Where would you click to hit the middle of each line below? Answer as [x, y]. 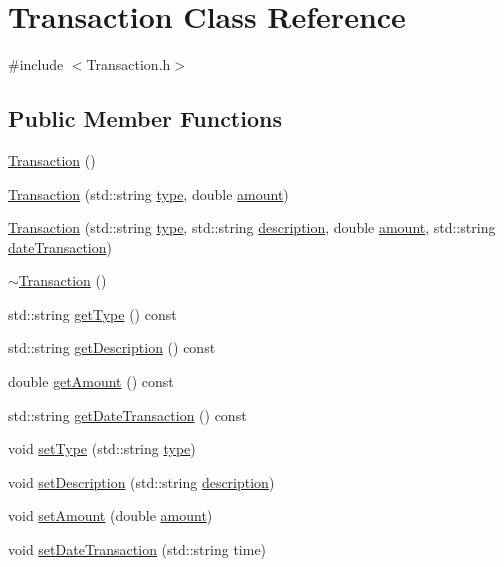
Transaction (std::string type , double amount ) [148, 193]
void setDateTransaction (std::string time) [137, 549]
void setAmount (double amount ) [110, 515]
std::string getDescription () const [112, 347]
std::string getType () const [92, 313]
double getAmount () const [91, 381]
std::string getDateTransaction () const [127, 414]
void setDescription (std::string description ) [141, 481]
